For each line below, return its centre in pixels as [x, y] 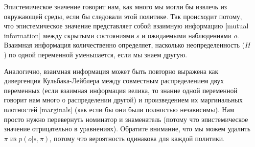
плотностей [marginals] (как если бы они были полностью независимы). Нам [119, 109]
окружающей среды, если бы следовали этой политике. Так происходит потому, [123, 16]
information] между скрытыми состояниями [69, 35]
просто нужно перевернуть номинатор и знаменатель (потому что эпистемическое [126, 119]
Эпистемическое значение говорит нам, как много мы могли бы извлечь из [116, 6]
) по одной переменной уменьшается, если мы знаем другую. [96, 54]
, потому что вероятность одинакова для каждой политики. [137, 138]
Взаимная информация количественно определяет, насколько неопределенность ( [124, 45]
